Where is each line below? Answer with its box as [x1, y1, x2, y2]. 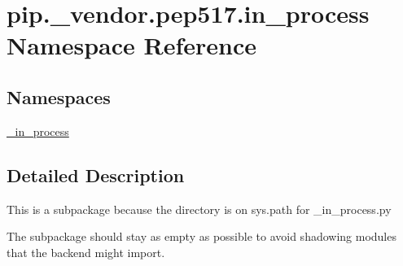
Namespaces [7, 84, 111, 109]
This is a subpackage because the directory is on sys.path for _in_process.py [7, 200, 392, 217]
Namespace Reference [7, 28, 256, 62]
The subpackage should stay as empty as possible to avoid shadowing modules [7, 228, 396, 245]
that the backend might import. [7, 243, 165, 260]
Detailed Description [7, 162, 185, 187]
